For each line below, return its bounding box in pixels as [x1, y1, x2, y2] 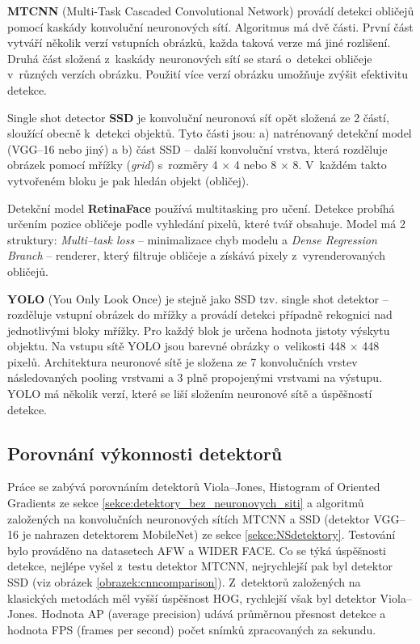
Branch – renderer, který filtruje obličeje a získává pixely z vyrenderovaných [7, 247, 385, 264]
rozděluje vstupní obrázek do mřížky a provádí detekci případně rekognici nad [7, 306, 393, 323]
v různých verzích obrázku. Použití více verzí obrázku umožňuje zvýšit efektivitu [7, 66, 408, 83]
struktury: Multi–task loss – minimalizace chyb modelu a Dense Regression [7, 231, 377, 248]
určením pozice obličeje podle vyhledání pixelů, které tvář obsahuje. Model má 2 [7, 215, 405, 232]
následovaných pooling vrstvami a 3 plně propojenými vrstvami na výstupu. [7, 369, 383, 386]
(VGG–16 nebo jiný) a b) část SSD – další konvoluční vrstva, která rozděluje [7, 140, 388, 157]
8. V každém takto [292, 156, 387, 173]
